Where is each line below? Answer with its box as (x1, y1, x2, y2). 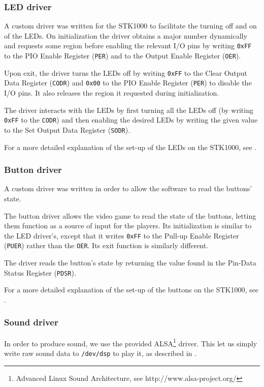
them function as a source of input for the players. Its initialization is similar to (4, 220, 252, 231)
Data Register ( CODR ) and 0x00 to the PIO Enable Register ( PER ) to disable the (4, 77, 252, 88)
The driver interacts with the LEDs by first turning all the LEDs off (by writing (4, 104, 253, 115)
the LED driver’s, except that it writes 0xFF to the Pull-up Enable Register (4, 230, 239, 241)
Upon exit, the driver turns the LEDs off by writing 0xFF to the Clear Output (4, 67, 247, 78)
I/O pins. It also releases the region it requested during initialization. (4, 87, 219, 98)
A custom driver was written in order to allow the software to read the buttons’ (4, 183, 252, 194)
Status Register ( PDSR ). (4, 267, 76, 278)
